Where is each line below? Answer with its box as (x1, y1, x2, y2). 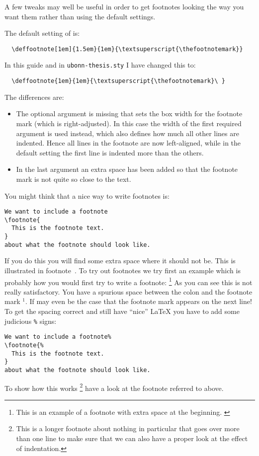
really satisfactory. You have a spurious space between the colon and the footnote (4, 286, 253, 297)
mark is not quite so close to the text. (16, 173, 131, 184)
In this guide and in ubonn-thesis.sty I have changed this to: (4, 60, 196, 70)
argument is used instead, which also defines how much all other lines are (16, 128, 239, 138)
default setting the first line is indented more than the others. (16, 147, 204, 157)
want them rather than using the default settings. (4, 11, 156, 21)
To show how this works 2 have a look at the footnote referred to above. (4, 381, 224, 393)
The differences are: (4, 91, 64, 102)
